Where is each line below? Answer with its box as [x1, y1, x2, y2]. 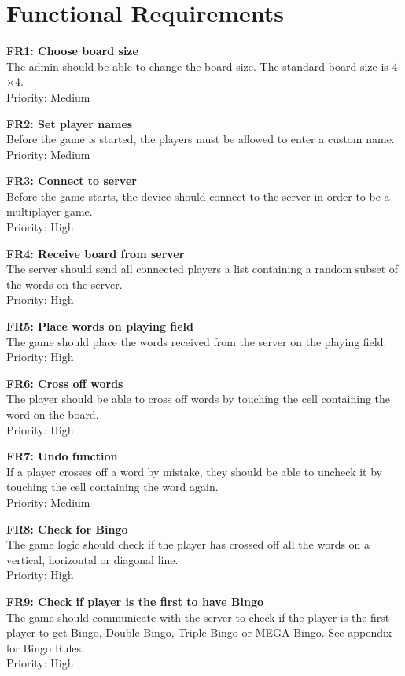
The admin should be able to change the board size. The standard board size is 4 [6, 57, 398, 74]
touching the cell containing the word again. [6, 478, 219, 495]
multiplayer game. [6, 203, 93, 220]
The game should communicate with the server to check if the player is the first [6, 608, 390, 625]
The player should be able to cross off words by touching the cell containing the [6, 390, 391, 407]
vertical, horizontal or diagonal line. [6, 551, 179, 567]
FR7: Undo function [6, 448, 118, 464]
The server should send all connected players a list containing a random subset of [6, 260, 399, 277]
